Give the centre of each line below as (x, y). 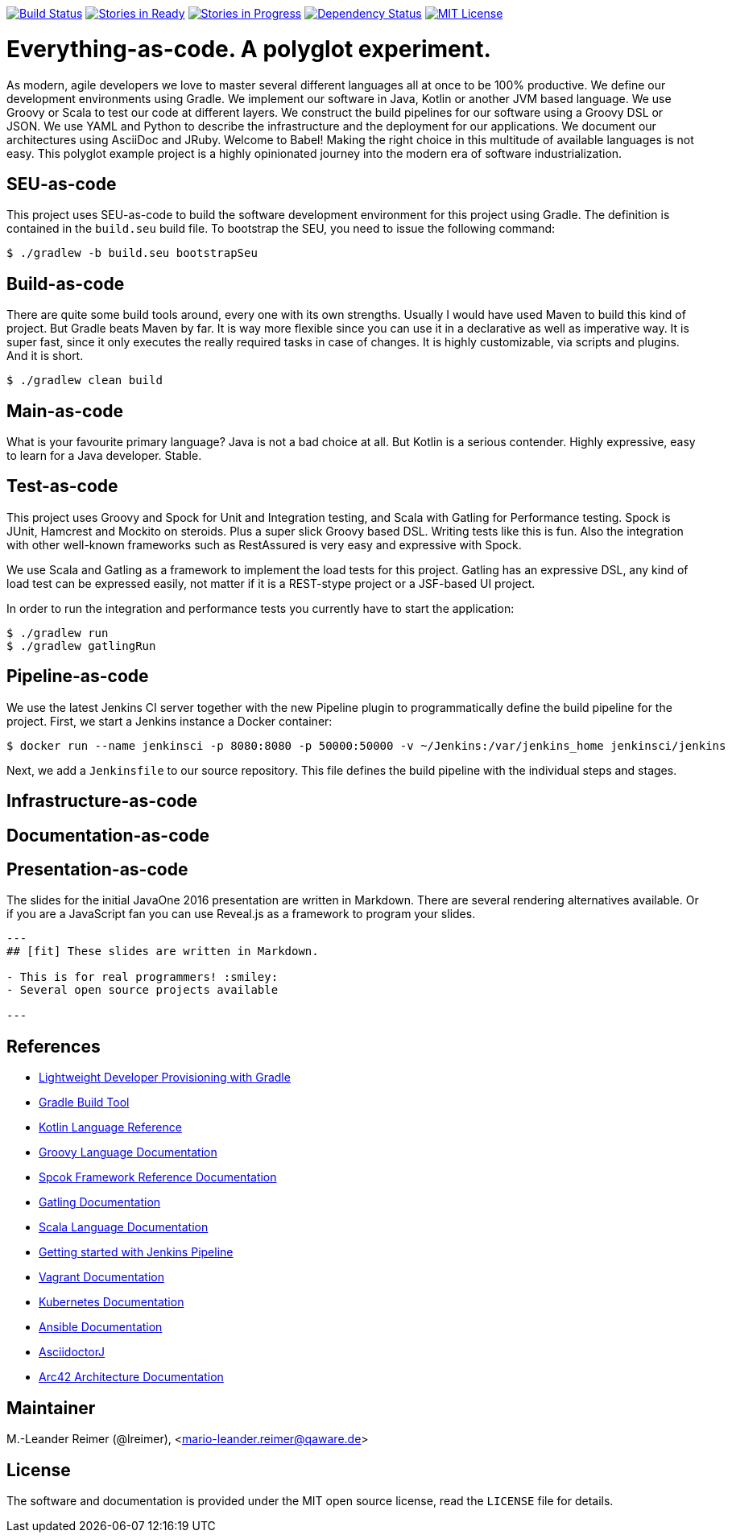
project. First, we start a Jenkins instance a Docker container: (170, 721)
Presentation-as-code (97, 869)
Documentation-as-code (108, 835)
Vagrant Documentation (101, 1277)
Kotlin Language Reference (110, 1127)
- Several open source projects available (143, 990)
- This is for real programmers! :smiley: (143, 977)
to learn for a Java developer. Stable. (104, 456)
